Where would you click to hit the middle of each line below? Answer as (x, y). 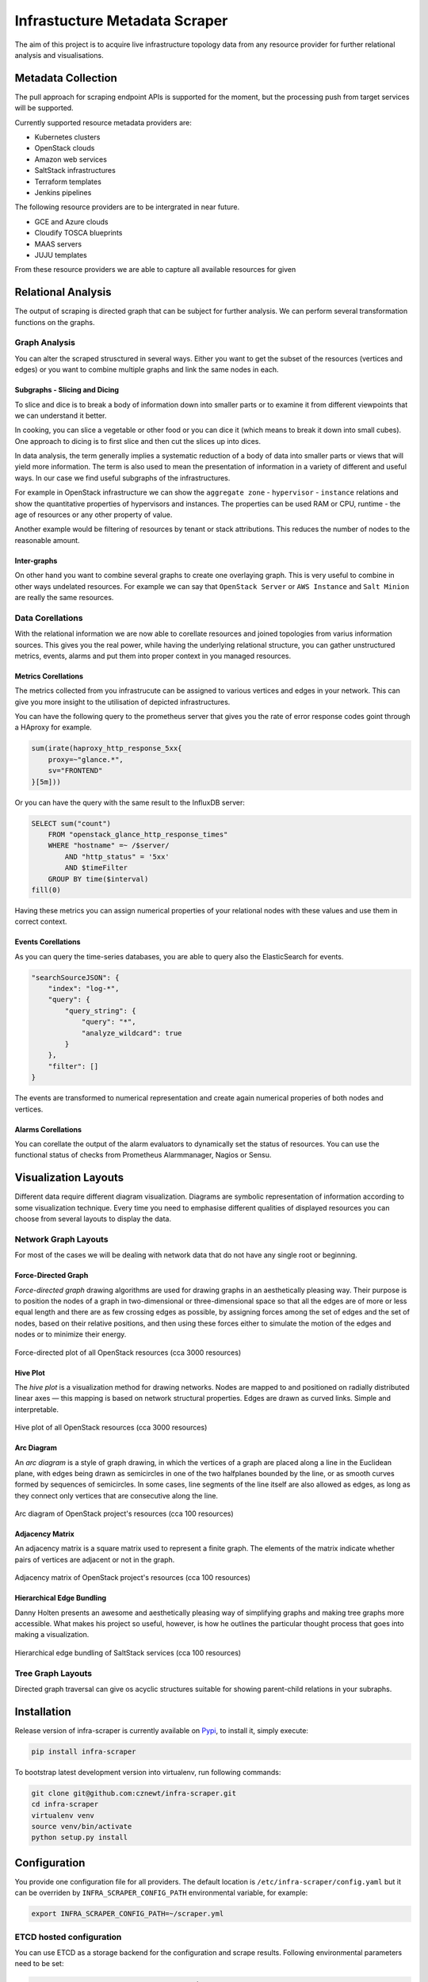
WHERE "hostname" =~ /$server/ (109, 846)
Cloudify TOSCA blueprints (78, 233)
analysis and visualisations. (59, 55)
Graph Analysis (45, 342)
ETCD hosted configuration (68, 1937)
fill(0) (46, 890)
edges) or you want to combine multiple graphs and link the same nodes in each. (147, 369)
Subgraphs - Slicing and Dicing (67, 390)
